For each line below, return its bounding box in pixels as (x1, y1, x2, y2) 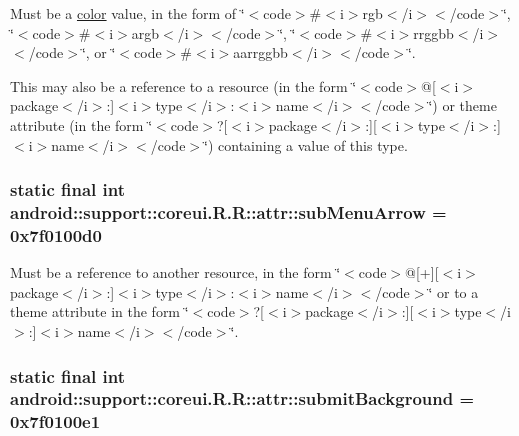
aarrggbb (233, 42, 288, 63)
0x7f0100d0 (10, 222, 102, 247)
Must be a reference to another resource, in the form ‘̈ (10, 262, 341, 283)
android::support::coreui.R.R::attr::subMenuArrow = (10, 200, 447, 224)
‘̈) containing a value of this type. (204, 134, 408, 155)
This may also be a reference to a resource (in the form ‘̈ (10, 75, 357, 96)
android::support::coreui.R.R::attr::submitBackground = (10, 386, 475, 411)
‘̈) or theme (428, 95, 497, 116)
